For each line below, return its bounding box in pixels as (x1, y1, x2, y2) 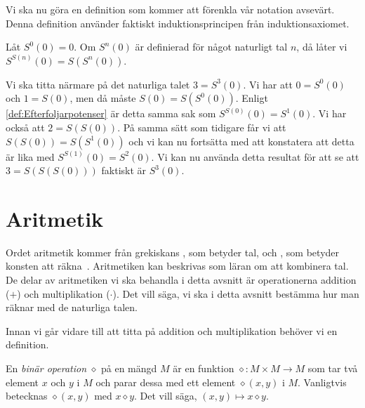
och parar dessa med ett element (95, 374, 236, 389)
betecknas (6, 388, 48, 403)
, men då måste (69, 91, 136, 105)
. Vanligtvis (298, 374, 347, 389)
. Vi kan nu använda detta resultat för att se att (151, 149, 359, 164)
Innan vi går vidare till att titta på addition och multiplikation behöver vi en (6, 323, 338, 338)
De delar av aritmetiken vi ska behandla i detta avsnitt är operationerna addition (6, 272, 357, 287)
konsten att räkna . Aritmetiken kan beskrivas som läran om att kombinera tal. (6, 258, 349, 273)
